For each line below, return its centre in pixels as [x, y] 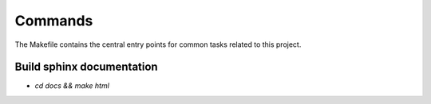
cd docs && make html [72, 86]
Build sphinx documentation [87, 67]
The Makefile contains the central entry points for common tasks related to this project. [158, 44]
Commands [54, 21]
